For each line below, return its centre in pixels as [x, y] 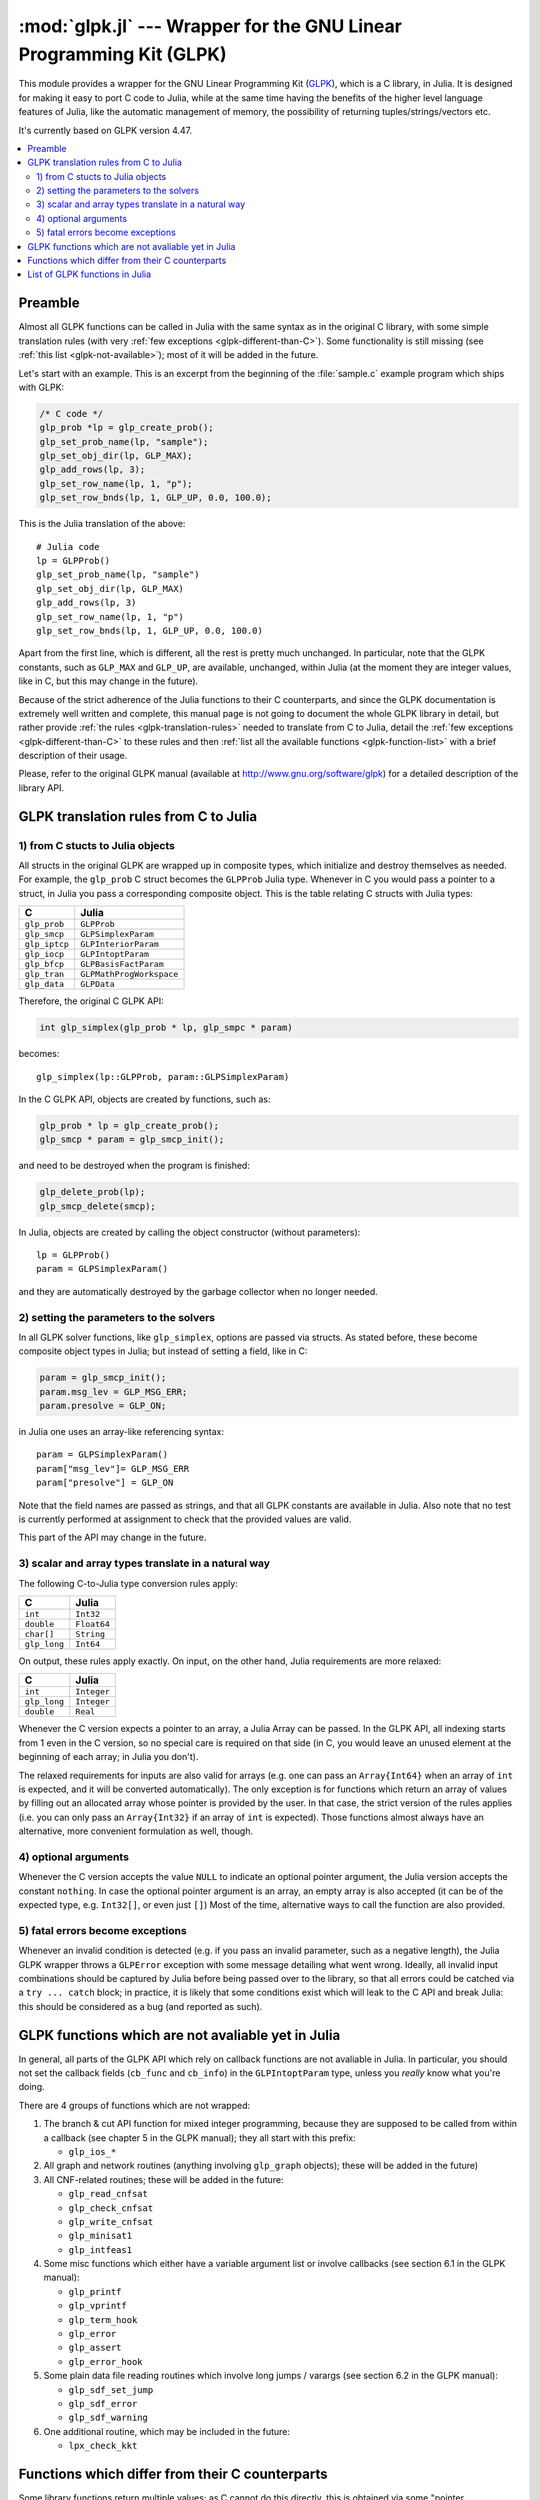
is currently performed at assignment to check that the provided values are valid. [185, 1519]
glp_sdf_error [103, 2403]
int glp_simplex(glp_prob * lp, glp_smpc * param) [166, 1028]
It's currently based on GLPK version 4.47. [105, 130]
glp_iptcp [47, 944]
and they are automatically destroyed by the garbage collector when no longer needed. [198, 1291]
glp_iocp [44, 954]
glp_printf [95, 2291]
